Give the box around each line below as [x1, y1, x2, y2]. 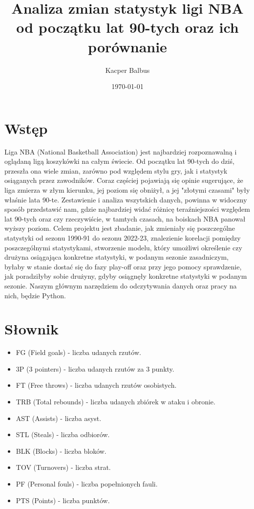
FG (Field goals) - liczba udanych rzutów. [16, 347, 141, 357]
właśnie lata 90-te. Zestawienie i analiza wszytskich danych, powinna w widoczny [4, 194, 247, 204]
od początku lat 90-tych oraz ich [16, 17, 239, 37]
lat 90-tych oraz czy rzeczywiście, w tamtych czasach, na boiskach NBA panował [4, 213, 246, 223]
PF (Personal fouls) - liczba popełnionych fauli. [16, 479, 158, 488]
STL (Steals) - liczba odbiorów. [16, 429, 110, 440]
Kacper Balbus [105, 65, 150, 75]
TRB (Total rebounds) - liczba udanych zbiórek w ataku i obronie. [16, 397, 215, 407]
